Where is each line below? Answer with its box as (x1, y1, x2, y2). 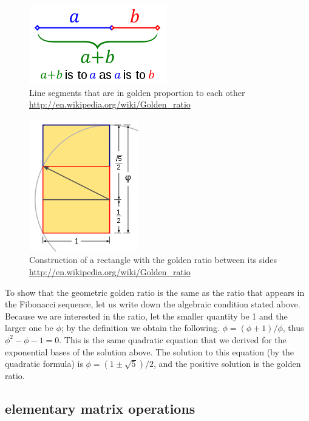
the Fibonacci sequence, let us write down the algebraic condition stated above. (5, 298, 301, 310)
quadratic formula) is (5, 357, 83, 370)
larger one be (5, 321, 53, 334)
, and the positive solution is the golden (153, 357, 301, 370)
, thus (282, 321, 304, 334)
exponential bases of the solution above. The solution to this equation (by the (5, 345, 294, 358)
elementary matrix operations (5, 399, 195, 418)
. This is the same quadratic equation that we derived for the (59, 333, 287, 346)
